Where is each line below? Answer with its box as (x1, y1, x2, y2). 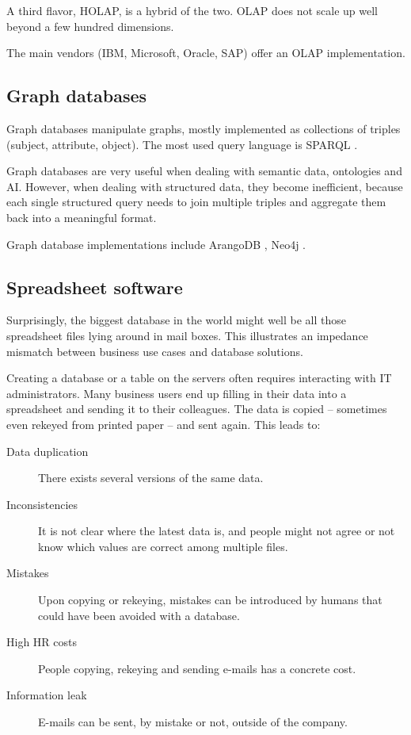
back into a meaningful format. (6, 209, 157, 225)
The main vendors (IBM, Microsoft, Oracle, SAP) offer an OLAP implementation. (6, 44, 405, 61)
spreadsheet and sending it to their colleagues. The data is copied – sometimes (6, 400, 387, 417)
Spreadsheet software (6, 274, 183, 299)
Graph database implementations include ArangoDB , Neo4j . (6, 235, 306, 252)
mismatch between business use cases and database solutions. (6, 343, 303, 359)
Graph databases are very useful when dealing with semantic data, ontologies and (6, 163, 402, 179)
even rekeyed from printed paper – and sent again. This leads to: (6, 415, 321, 432)
